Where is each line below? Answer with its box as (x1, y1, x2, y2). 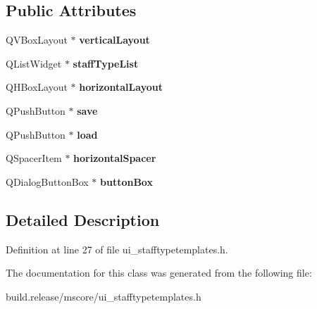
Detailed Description (6, 208, 160, 230)
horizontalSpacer (73, 151, 156, 165)
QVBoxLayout (6, 32, 68, 47)
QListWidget (6, 56, 62, 70)
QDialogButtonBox (6, 174, 89, 189)
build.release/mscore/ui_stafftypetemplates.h (6, 289, 201, 303)
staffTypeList (73, 56, 139, 70)
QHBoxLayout (6, 80, 68, 94)
